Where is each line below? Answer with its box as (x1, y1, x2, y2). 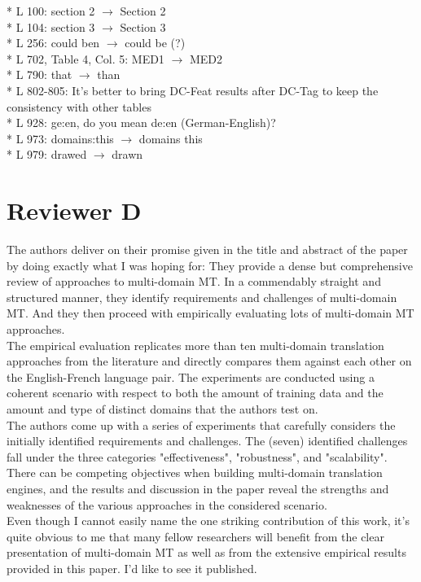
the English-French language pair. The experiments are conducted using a (7, 368, 375, 385)
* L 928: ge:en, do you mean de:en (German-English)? (7, 114, 276, 131)
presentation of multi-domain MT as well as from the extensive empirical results (7, 544, 406, 561)
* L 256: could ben (7, 34, 100, 51)
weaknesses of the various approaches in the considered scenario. (7, 496, 327, 513)
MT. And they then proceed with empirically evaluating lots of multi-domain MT (7, 304, 414, 322)
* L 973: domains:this (7, 129, 114, 147)
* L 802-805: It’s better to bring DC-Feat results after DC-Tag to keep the (7, 81, 379, 98)
